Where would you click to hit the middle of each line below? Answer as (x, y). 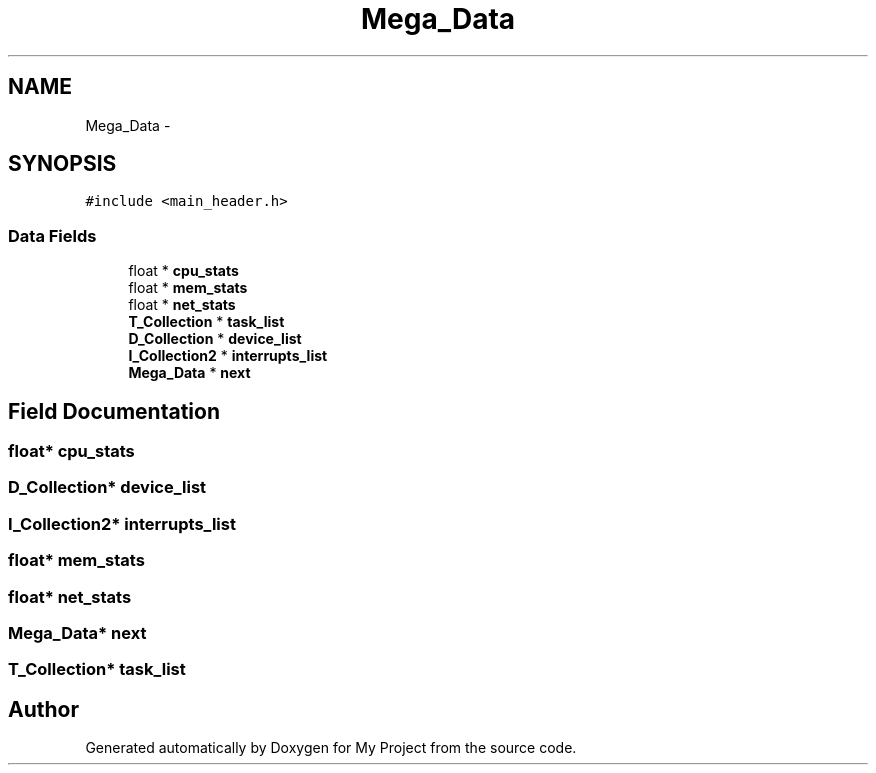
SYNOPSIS (62, 164)
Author (43, 709)
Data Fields (52, 235)
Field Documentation (114, 411)
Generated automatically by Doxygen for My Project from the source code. (331, 748)
